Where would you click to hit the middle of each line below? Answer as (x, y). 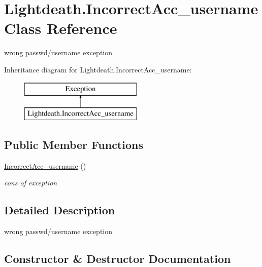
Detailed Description (60, 210)
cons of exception (31, 183)
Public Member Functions (74, 145)
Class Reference (61, 28)
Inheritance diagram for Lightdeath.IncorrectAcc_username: (98, 69)
